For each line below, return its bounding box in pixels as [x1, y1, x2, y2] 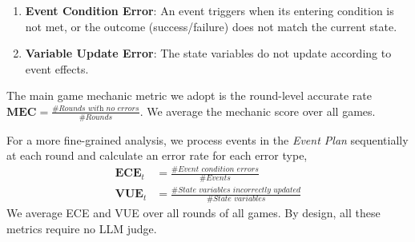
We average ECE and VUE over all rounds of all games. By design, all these [6, 204, 381, 221]
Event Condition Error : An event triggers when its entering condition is [25, 2, 394, 18]
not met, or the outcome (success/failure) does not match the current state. [25, 18, 397, 34]
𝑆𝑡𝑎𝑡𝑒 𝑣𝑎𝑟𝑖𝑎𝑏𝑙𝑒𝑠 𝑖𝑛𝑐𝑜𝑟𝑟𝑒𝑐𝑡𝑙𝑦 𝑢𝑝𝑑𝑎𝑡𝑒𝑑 [178, 186, 301, 195]
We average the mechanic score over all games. [147, 102, 376, 119]
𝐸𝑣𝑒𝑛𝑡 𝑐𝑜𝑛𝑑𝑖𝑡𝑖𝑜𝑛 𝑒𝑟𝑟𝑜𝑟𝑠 [178, 165, 259, 173]
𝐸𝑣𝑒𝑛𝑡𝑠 [206, 174, 231, 183]
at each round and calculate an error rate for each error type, [6, 147, 308, 164]
